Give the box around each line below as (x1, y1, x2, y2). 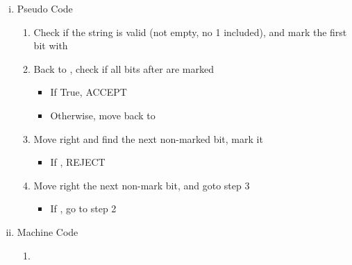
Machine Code (17, 224, 78, 239)
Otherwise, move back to (50, 108, 156, 122)
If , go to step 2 (50, 201, 117, 216)
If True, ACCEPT (50, 85, 127, 99)
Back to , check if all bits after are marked (33, 61, 214, 76)
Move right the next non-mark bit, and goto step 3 (33, 178, 250, 192)
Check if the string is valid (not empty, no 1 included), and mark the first (33, 24, 347, 39)
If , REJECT (50, 155, 106, 169)
